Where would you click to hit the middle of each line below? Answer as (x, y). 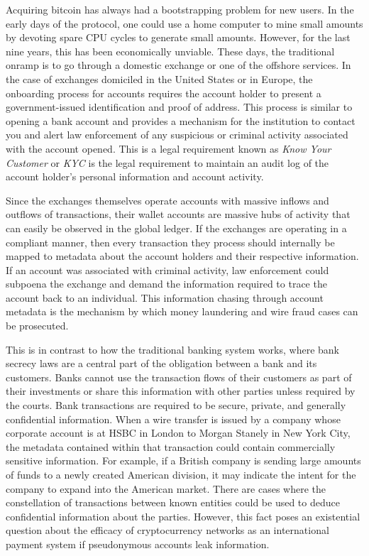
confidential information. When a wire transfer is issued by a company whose (173, 419)
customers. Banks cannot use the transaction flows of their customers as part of (179, 377)
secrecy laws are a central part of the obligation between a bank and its (161, 363)
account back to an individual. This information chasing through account (165, 297)
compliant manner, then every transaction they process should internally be (170, 242)
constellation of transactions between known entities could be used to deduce (173, 502)
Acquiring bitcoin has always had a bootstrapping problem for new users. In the (180, 9)
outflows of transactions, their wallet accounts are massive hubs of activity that (178, 214)
